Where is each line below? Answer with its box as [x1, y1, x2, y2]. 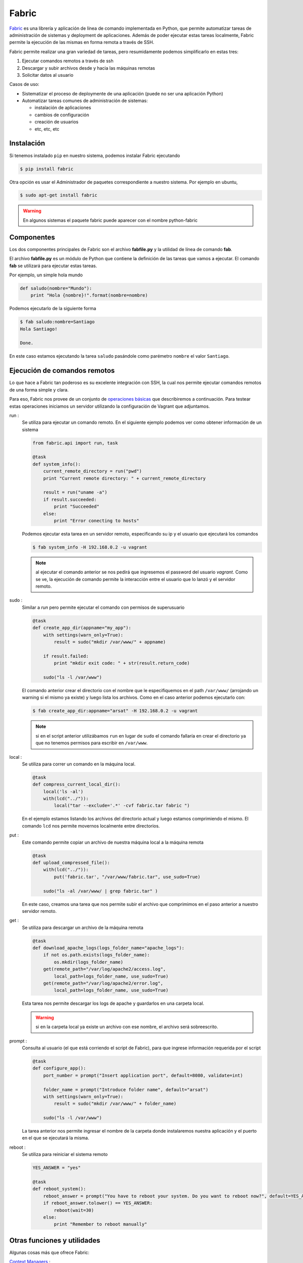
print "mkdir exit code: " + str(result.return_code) [54, 660, 190, 666]
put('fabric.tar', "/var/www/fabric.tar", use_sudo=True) [54, 874, 200, 880]
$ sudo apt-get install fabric [20, 192, 98, 198]
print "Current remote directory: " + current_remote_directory [43, 475, 206, 481]
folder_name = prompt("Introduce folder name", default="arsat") [43, 1087, 209, 1092]
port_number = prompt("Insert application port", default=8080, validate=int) [43, 1073, 243, 1078]
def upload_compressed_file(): [32, 859, 111, 865]
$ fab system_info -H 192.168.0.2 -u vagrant [32, 544, 147, 550]
